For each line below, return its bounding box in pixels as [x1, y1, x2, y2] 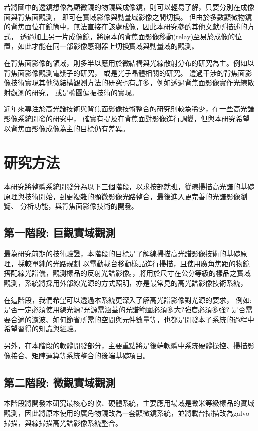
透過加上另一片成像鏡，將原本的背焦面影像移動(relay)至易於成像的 [20, 31, 235, 41]
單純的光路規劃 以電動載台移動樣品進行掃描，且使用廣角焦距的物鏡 [31, 258, 250, 268]
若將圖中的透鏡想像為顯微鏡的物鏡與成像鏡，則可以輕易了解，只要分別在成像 [4, 2, 254, 12]
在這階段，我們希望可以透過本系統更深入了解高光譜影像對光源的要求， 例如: [4, 294, 252, 305]
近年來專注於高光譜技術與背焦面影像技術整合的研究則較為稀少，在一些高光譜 [4, 104, 254, 114]
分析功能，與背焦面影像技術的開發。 [20, 201, 138, 211]
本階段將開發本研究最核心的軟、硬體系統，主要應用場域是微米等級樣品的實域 [4, 398, 254, 408]
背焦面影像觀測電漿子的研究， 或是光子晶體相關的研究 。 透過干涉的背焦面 [4, 67, 245, 78]
